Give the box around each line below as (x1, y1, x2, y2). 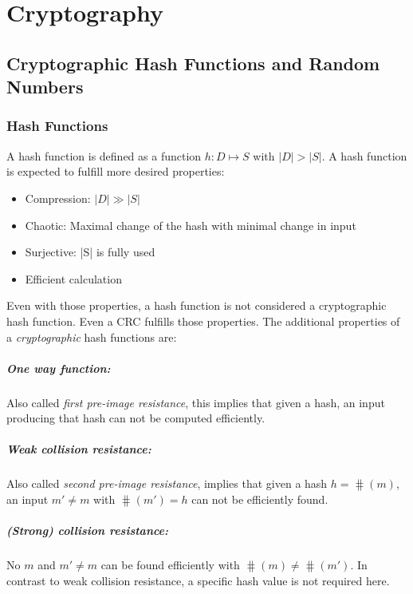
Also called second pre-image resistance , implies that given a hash (6, 475, 328, 492)
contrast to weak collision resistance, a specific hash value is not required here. (6, 572, 390, 588)
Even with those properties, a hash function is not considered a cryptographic (6, 297, 387, 314)
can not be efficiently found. (191, 491, 328, 508)
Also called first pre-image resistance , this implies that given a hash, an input (6, 394, 385, 410)
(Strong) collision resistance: (6, 522, 169, 539)
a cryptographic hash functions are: (6, 328, 177, 345)
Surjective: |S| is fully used (25, 244, 155, 260)
